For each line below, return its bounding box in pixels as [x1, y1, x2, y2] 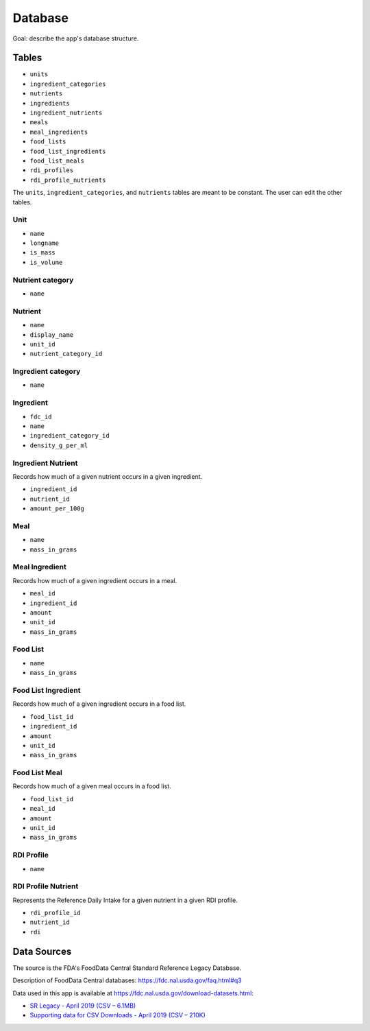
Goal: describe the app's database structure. [12, 34, 139, 43]
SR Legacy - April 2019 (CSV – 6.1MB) [29, 1002, 136, 1010]
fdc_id [29, 412, 52, 420]
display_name [29, 331, 74, 339]
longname [29, 239, 60, 247]
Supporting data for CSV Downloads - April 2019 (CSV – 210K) [29, 1011, 206, 1019]
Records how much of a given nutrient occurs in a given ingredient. [12, 472, 203, 480]
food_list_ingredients [29, 147, 106, 155]
